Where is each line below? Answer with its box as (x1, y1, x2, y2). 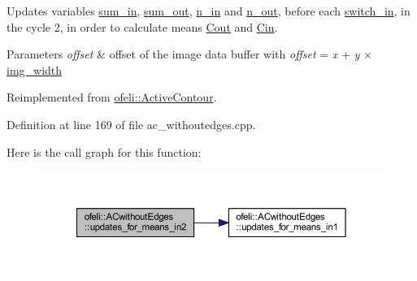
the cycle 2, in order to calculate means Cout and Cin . (7, 18, 278, 35)
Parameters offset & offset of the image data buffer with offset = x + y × (7, 45, 372, 63)
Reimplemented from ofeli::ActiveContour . (7, 89, 217, 106)
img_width (7, 61, 63, 78)
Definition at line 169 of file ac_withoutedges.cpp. (7, 115, 256, 132)
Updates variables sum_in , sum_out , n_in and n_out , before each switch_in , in (7, 2, 410, 19)
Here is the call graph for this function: (7, 143, 202, 160)
